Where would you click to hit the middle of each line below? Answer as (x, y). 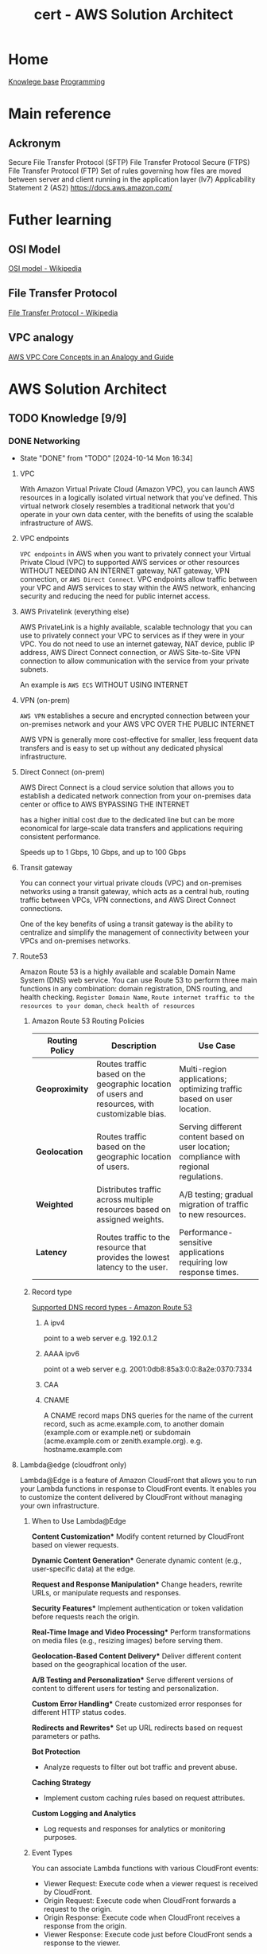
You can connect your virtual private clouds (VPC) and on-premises (131, 883)
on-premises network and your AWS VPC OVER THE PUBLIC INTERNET (137, 724)
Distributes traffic (129, 1190)
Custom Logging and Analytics (84, 1814)
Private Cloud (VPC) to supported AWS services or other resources (130, 563)
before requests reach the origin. (85, 1617)
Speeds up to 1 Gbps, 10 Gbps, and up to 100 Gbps (103, 852)
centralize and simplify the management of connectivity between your (134, 932)
